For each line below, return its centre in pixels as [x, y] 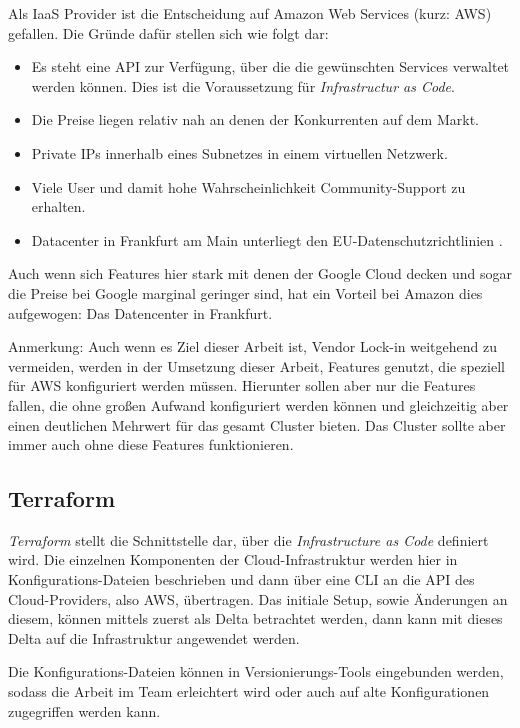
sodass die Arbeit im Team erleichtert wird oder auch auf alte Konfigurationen [249, 691]
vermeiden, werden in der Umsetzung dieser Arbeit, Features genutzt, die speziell [256, 365]
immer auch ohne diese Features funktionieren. [151, 444]
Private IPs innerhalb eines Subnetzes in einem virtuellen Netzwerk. [239, 152]
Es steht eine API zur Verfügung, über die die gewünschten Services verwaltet [270, 66]
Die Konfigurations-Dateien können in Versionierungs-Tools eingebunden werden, [256, 671]
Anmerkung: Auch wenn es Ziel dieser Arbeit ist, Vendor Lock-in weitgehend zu [253, 346]
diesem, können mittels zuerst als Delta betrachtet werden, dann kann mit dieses [255, 618]
